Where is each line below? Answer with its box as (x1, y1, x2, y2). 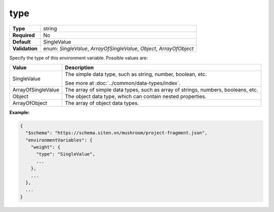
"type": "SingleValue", (36, 151, 95, 157)
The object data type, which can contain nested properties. (65, 93, 207, 100)
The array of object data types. (65, 99, 140, 107)
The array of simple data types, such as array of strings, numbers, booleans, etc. (65, 86, 259, 93)
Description (65, 64, 94, 71)
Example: (9, 109, 30, 115)
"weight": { (30, 145, 61, 150)
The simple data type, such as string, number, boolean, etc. (65, 70, 208, 78)
